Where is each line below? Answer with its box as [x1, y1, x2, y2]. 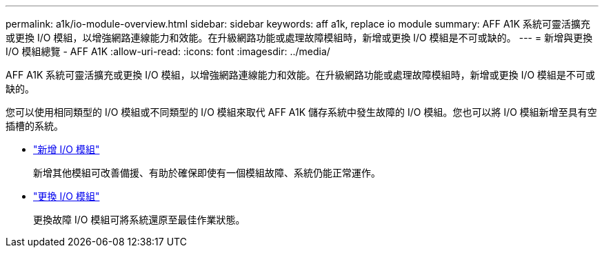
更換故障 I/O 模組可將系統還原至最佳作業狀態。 [33, 214, 245, 225]
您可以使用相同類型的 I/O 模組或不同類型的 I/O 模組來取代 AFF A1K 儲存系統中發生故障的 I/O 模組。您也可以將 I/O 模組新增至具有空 [6, 106, 597, 118]
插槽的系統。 [6, 120, 63, 132]
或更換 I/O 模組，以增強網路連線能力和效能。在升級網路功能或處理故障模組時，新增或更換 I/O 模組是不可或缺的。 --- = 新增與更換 [6, 32, 593, 43]
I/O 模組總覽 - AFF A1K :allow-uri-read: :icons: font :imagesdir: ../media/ [6, 45, 330, 57]
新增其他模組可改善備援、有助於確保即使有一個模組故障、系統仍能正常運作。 [33, 167, 381, 179]
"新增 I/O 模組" [33, 143, 100, 155]
